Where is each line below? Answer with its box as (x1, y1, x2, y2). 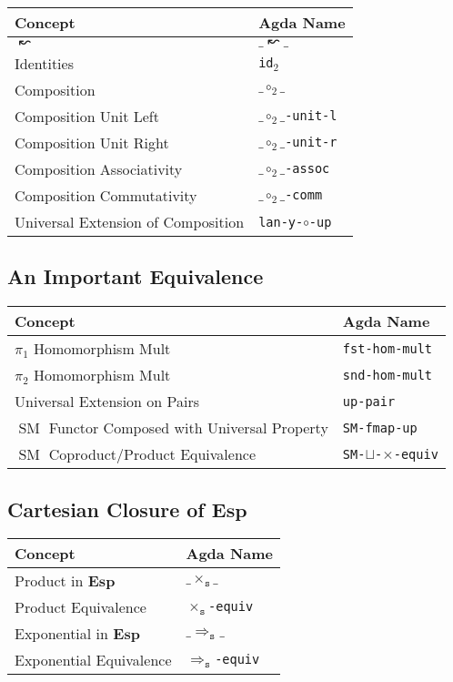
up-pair (342, 393, 396, 409)
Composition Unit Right (15, 132, 169, 153)
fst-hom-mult (342, 341, 433, 356)
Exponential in (15, 623, 108, 645)
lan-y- (258, 214, 304, 229)
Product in (15, 570, 84, 592)
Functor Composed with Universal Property (48, 417, 328, 439)
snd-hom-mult (342, 367, 433, 382)
